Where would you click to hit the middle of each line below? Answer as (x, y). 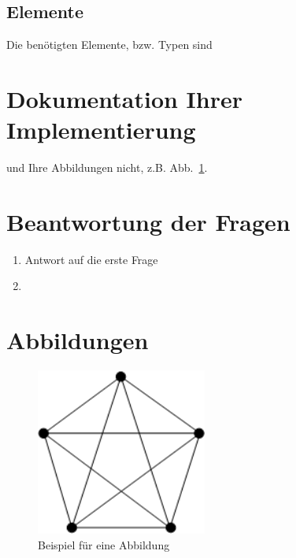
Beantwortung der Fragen (148, 221)
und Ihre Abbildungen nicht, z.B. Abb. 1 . (107, 167)
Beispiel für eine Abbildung (104, 544)
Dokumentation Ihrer (124, 98)
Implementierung (101, 130)
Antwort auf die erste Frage (91, 259)
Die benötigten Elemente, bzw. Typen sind (109, 45)
